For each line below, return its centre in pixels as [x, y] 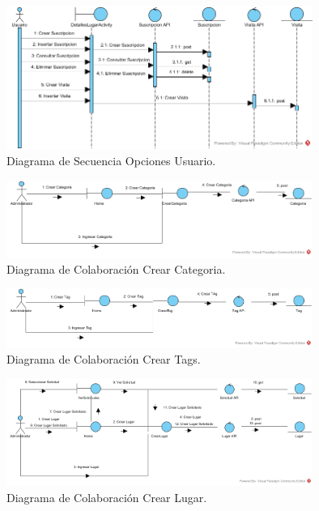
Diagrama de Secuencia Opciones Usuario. [111, 161]
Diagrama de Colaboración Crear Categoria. [116, 268]
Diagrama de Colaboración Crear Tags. [104, 359]
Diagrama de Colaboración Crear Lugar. [107, 498]
